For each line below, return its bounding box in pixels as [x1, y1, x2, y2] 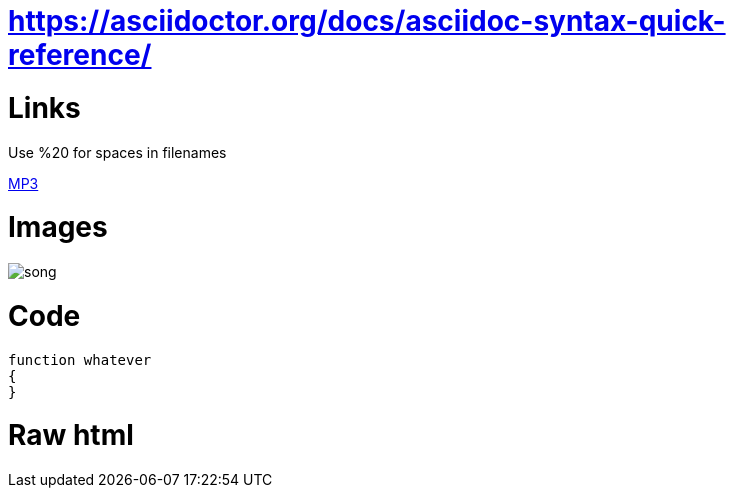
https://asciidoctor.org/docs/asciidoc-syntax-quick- [8, 4, 726, 38]
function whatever [8, 351, 152, 368]
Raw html [8, 418, 134, 453]
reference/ [8, 38, 152, 72]
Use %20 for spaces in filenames [8, 143, 227, 161]
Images [8, 210, 108, 245]
